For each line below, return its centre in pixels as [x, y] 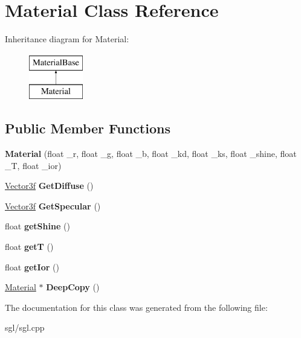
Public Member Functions [88, 128]
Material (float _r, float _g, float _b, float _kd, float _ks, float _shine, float [151, 154]
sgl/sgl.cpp [25, 327]
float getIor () [32, 266]
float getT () [29, 247]
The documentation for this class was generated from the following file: [136, 307]
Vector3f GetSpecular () [53, 206]
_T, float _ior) [33, 165]
